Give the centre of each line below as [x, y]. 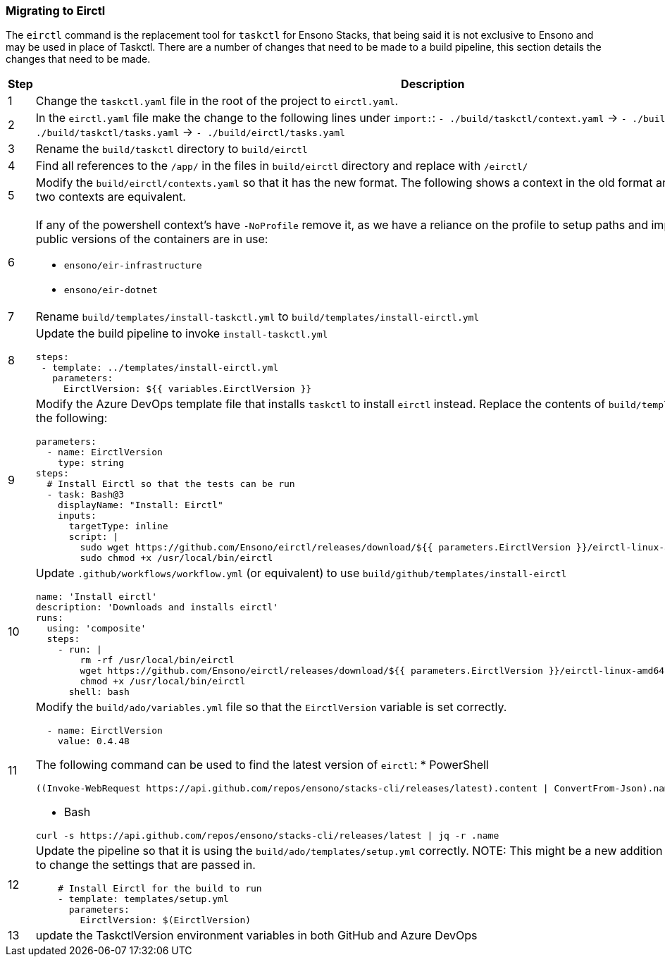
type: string [91, 463]
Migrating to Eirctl [56, 11]
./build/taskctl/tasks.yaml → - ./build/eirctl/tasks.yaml [190, 132]
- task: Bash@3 [86, 495]
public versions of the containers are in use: [152, 239]
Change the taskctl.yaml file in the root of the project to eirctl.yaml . [217, 101]
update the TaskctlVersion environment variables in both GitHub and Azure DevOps [256, 936]
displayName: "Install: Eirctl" [141, 505]
